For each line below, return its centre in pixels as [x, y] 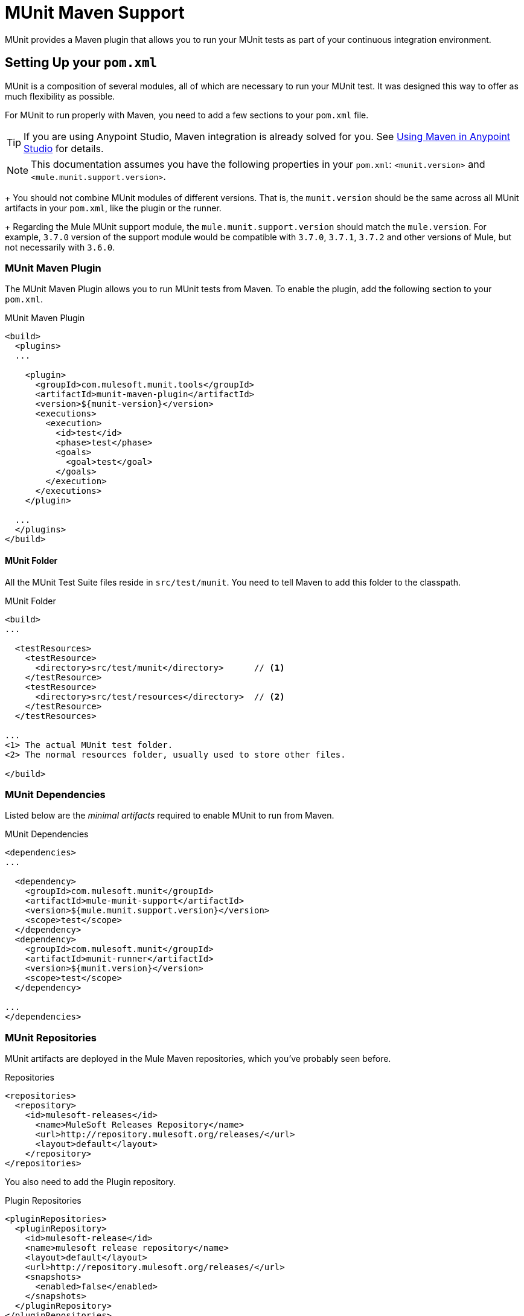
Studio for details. [64, 148]
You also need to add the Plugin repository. [91, 1182]
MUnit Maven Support [95, 13]
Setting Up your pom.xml [81, 63]
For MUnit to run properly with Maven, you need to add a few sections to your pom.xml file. [187, 115]
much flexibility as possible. [60, 96]
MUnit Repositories [51, 1037]
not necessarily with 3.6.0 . [60, 247]
